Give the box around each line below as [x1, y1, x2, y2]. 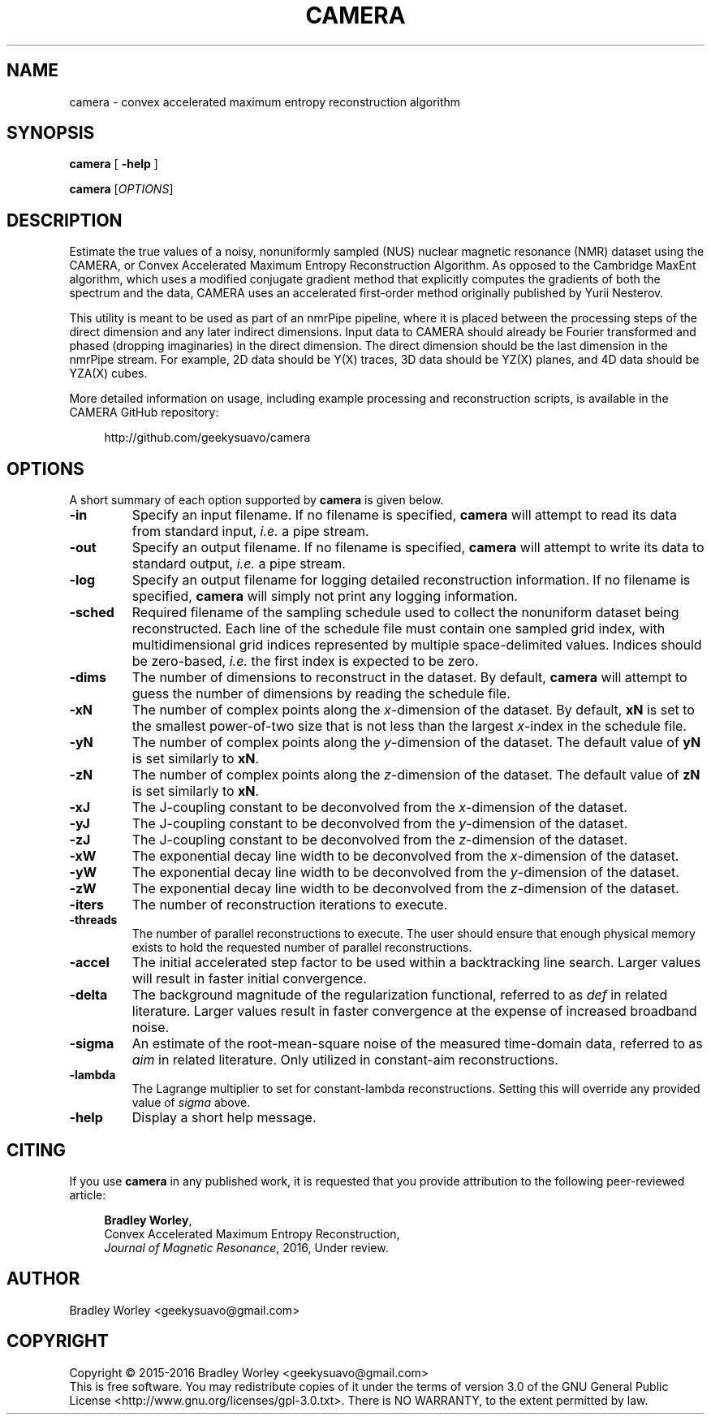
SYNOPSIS [6, 123, 95, 144]
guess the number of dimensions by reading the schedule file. [131, 685, 511, 702]
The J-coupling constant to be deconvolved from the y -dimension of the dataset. [131, 815, 628, 832]
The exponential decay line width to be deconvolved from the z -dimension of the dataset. [131, 880, 679, 897]
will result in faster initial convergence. [131, 970, 367, 987]
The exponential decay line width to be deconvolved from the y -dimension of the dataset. [131, 864, 679, 881]
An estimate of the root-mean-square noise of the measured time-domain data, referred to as [131, 1035, 703, 1052]
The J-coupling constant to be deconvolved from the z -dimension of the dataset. [131, 831, 628, 849]
